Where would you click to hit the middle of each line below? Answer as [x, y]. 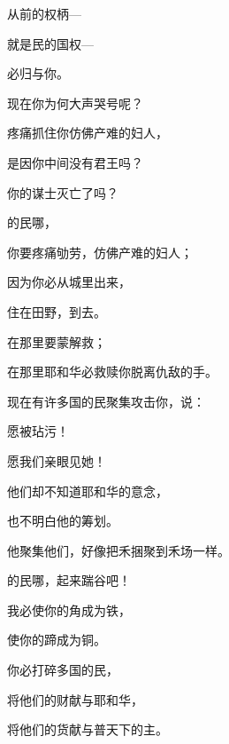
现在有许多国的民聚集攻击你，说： [106, 401]
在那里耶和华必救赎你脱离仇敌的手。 [112, 372]
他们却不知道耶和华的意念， [88, 491]
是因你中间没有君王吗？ [75, 162]
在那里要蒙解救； [57, 341]
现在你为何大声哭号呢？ [75, 103]
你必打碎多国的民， [63, 670]
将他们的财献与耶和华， [75, 699]
